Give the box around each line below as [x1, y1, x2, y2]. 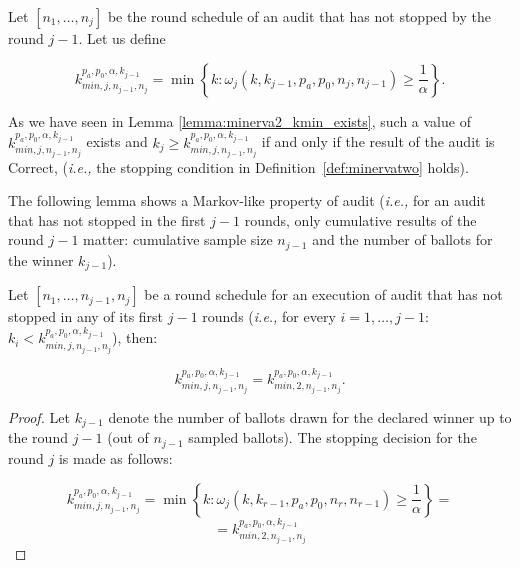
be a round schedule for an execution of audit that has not [144, 284, 503, 305]
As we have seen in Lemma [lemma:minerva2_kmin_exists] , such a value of [8, 110, 471, 131]
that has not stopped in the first [8, 209, 206, 230]
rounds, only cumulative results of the [244, 209, 477, 230]
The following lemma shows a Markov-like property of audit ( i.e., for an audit [8, 190, 486, 211]
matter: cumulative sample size [83, 229, 273, 250]
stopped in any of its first [8, 306, 164, 327]
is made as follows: [58, 447, 173, 468]
